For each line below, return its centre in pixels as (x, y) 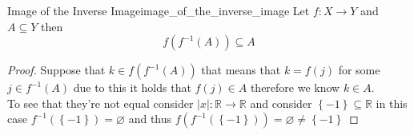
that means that (241, 70)
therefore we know (295, 87)
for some (359, 70)
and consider (281, 103)
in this (392, 103)
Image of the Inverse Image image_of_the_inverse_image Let (159, 10)
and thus (150, 119)
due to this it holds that (132, 87)
